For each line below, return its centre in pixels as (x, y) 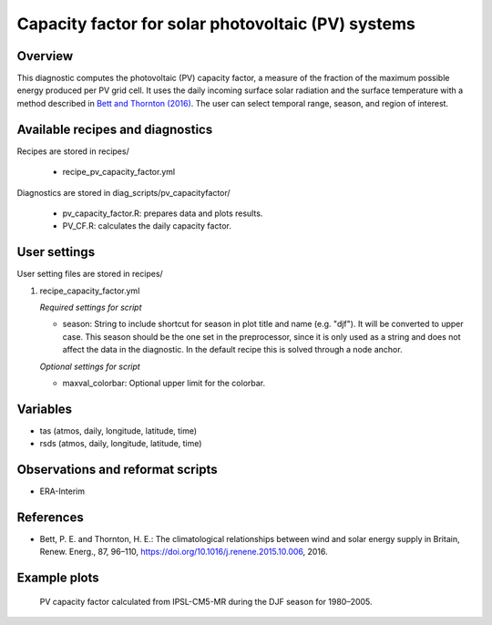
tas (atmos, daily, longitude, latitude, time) (118, 430)
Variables (45, 409)
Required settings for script (91, 307)
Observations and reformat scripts (117, 470)
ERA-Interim (62, 491)
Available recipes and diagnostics (115, 129)
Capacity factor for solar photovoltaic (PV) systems (216, 24)
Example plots (58, 578)
